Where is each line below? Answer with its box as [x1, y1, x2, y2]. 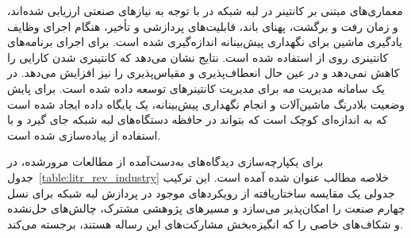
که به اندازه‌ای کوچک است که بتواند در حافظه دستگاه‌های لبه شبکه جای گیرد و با [7, 111, 388, 128]
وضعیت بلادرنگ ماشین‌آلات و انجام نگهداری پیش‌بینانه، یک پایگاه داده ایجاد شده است [7, 95, 405, 112]
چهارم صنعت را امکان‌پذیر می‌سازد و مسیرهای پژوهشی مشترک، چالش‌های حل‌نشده [7, 200, 405, 217]
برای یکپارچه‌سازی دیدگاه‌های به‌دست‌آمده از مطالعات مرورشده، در [7, 153, 324, 170]
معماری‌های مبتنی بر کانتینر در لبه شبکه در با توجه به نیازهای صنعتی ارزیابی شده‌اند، [7, 2, 403, 18]
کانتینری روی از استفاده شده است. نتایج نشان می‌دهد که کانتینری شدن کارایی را [7, 48, 389, 65]
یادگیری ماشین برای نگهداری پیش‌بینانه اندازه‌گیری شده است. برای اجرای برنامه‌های [7, 33, 402, 50]
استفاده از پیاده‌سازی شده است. [7, 126, 161, 143]
